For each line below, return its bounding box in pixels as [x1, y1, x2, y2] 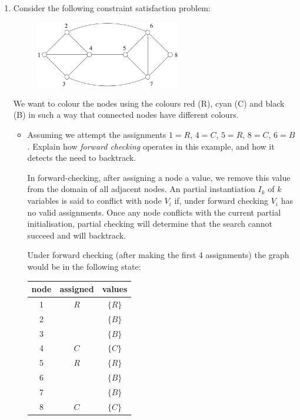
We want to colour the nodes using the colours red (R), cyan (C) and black [13, 97, 285, 109]
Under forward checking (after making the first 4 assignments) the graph [27, 249, 289, 261]
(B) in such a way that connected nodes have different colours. [13, 108, 239, 121]
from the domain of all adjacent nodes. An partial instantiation [27, 183, 255, 195]
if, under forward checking [174, 194, 269, 207]
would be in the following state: [27, 260, 141, 273]
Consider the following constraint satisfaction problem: [13, 2, 211, 14]
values [102, 283, 128, 295]
